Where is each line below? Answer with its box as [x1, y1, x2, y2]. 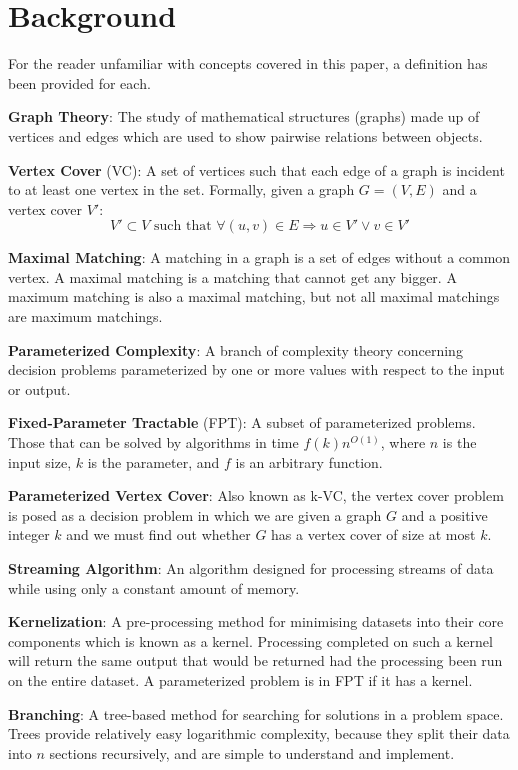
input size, [8, 451, 72, 472]
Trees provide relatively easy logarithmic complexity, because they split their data [8, 723, 510, 744]
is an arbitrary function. [235, 451, 383, 472]
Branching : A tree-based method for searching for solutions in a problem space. [8, 703, 504, 724]
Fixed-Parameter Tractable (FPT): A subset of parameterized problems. [8, 412, 476, 433]
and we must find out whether [66, 524, 251, 545]
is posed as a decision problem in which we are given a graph [8, 504, 382, 525]
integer [8, 524, 50, 545]
